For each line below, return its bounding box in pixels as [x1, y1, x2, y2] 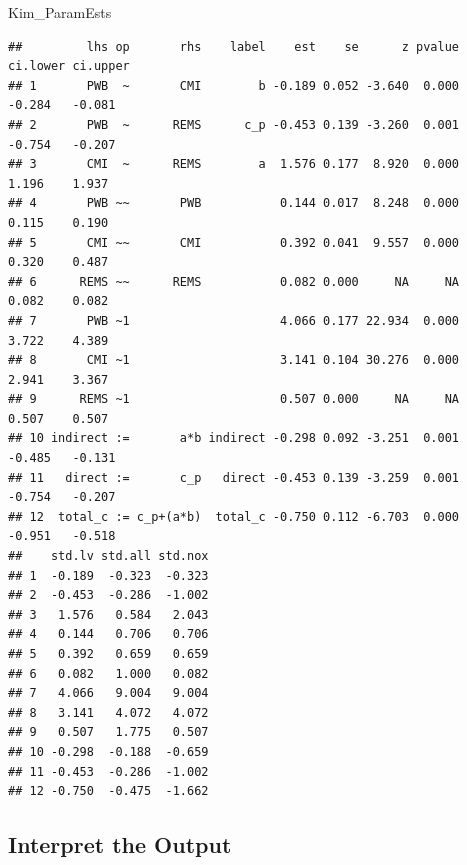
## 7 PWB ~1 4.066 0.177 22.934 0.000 [8, 313, 460, 328]
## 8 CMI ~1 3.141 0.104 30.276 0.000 [8, 353, 460, 368]
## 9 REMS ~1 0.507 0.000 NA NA [8, 392, 460, 407]
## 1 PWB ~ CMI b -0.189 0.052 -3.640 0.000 [8, 78, 460, 93]
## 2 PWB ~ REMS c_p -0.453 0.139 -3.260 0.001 [8, 117, 460, 132]
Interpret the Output [8, 829, 232, 860]
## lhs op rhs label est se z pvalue [8, 39, 460, 54]
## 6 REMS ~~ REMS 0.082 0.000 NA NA [8, 274, 460, 289]
